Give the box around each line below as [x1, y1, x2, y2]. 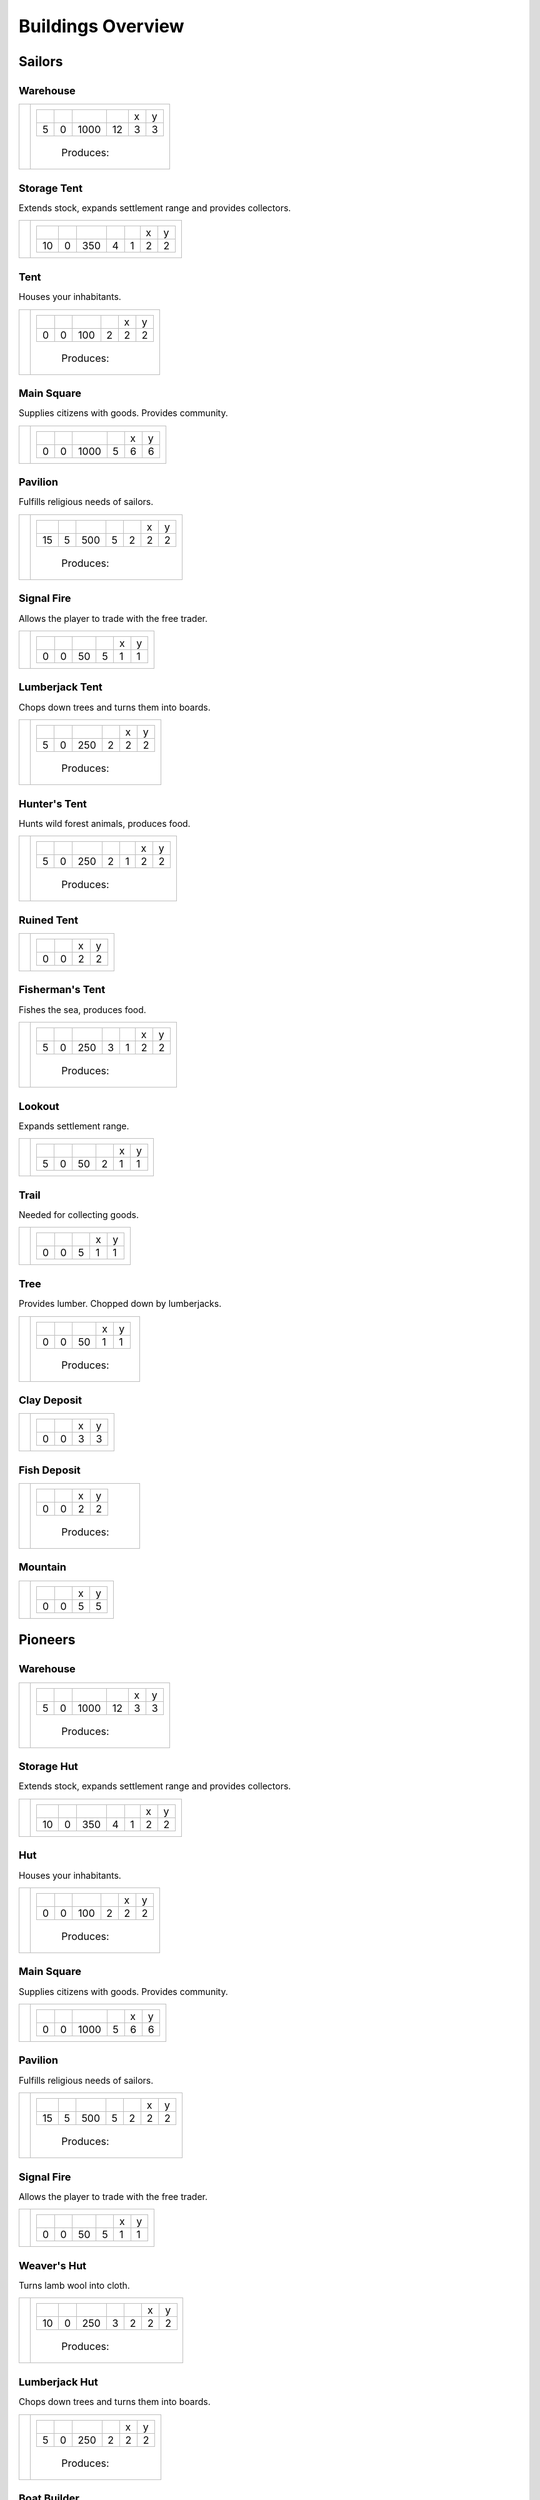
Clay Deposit [18, 1393, 82, 1407]
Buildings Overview [18, 15, 185, 37]
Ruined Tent [18, 913, 79, 927]
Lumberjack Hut [18, 2375, 99, 2389]
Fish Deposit [18, 1463, 81, 1477]
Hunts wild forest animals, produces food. [18, 817, 191, 829]
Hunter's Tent [18, 796, 87, 810]
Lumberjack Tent [18, 680, 103, 694]
